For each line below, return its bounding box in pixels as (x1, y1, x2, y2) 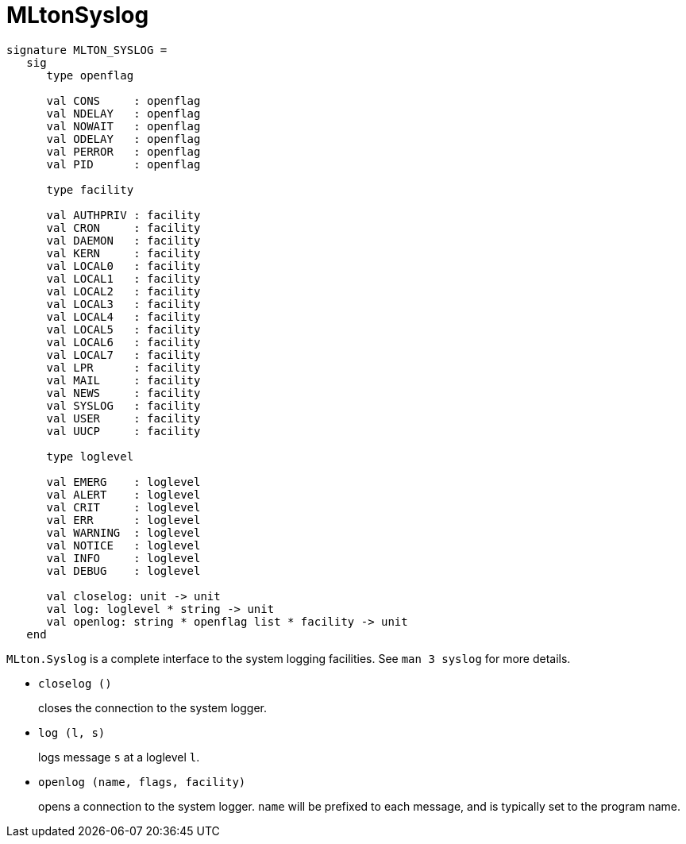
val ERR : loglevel (46, 513, 201, 526)
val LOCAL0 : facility (46, 259, 201, 272)
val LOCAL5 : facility (46, 322, 201, 336)
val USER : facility (46, 411, 201, 425)
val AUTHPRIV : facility (46, 208, 201, 222)
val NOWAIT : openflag (46, 119, 201, 133)
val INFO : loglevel (46, 551, 201, 565)
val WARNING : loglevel (46, 526, 201, 539)
